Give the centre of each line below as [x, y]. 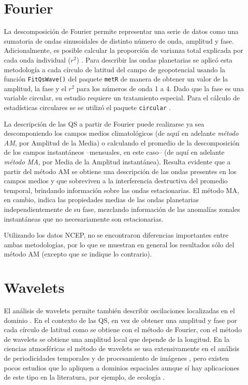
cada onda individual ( [37, 59]
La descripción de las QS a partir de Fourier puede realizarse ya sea [104, 123]
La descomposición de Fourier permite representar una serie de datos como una [121, 31]
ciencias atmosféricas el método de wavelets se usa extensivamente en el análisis [122, 348]
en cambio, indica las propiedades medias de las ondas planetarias [102, 200]
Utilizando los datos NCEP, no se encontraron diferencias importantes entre [116, 235]
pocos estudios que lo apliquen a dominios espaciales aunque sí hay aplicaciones [122, 367]
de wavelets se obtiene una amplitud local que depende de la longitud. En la [117, 339]
